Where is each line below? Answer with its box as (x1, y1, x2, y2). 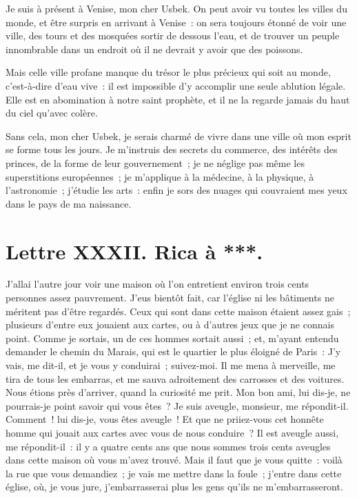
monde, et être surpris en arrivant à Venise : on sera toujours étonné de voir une (6, 14, 347, 29)
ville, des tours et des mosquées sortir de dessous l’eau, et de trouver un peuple (6, 28, 340, 43)
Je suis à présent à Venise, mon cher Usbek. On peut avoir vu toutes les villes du (6, 1, 347, 15)
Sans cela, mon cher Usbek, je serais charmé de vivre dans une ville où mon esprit (6, 128, 351, 143)
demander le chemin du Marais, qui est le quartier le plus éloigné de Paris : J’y (6, 344, 341, 359)
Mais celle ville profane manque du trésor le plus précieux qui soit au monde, (6, 65, 331, 79)
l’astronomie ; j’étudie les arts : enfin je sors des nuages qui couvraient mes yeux (6, 183, 347, 197)
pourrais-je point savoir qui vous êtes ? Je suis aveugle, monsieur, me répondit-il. (6, 398, 349, 412)
